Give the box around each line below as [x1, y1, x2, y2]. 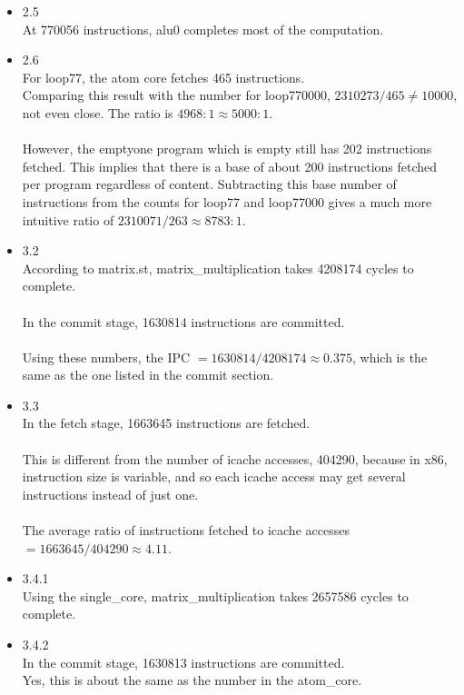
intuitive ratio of [22, 210, 114, 229]
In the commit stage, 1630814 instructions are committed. [22, 312, 345, 331]
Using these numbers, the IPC [22, 347, 191, 366]
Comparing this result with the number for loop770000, [22, 85, 331, 104]
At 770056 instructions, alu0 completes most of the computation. [22, 19, 384, 38]
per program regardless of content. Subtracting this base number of [22, 174, 397, 194]
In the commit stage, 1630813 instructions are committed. [22, 652, 345, 671]
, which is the [352, 347, 428, 366]
